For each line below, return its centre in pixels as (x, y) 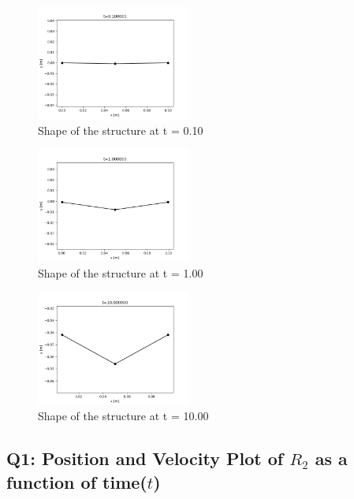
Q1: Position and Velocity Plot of (145, 458)
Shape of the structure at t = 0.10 (121, 130)
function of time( (77, 481)
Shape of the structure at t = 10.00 (123, 416)
